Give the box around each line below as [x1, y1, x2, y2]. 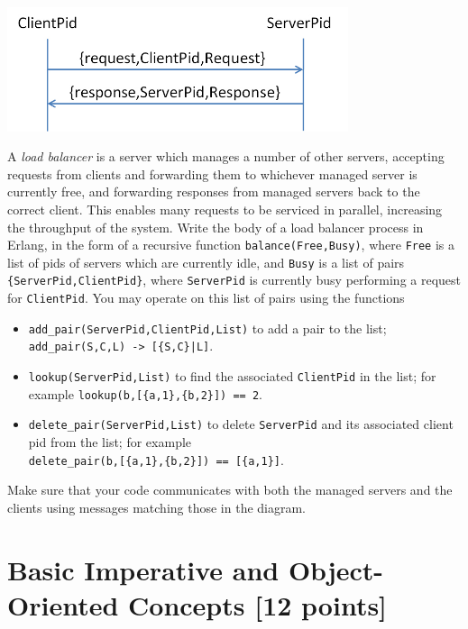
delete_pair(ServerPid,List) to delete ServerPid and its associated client [28, 415, 454, 433]
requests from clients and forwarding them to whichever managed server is [7, 164, 418, 183]
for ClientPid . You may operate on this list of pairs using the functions [7, 288, 405, 307]
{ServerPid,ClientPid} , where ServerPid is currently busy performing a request [7, 270, 462, 289]
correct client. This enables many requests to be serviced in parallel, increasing [7, 199, 443, 218]
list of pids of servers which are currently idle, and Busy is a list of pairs [7, 252, 405, 271]
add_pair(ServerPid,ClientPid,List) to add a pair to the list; [28, 318, 387, 337]
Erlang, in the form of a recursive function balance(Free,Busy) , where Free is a [7, 235, 454, 254]
